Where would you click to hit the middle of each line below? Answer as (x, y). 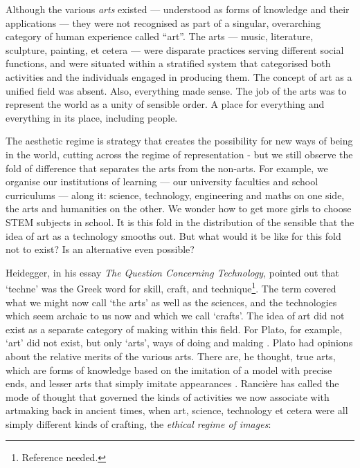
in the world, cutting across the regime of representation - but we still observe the (179, 154)
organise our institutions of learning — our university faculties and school (162, 181)
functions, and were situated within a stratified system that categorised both (168, 63)
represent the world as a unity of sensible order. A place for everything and (165, 104)
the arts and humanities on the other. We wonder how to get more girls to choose (179, 208)
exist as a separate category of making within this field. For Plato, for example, (174, 329)
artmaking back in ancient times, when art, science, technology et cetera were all (177, 410)
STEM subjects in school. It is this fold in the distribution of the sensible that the (180, 222)
